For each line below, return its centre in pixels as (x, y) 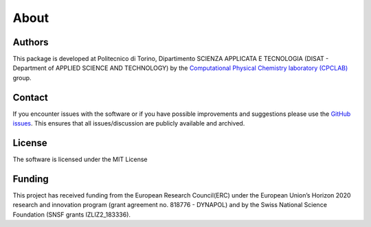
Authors (31, 42)
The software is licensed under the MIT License (80, 159)
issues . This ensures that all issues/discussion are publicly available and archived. (129, 123)
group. (22, 77)
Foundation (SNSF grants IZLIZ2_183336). (71, 214)
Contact (30, 97)
